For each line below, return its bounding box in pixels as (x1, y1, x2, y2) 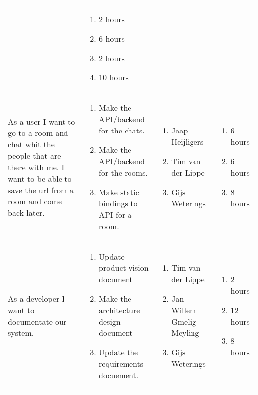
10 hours (99, 71, 129, 83)
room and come (8, 195, 62, 207)
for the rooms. (99, 167, 148, 178)
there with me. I (8, 161, 64, 173)
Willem (171, 304, 196, 316)
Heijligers (171, 136, 204, 147)
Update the (99, 346, 138, 358)
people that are (8, 149, 61, 161)
